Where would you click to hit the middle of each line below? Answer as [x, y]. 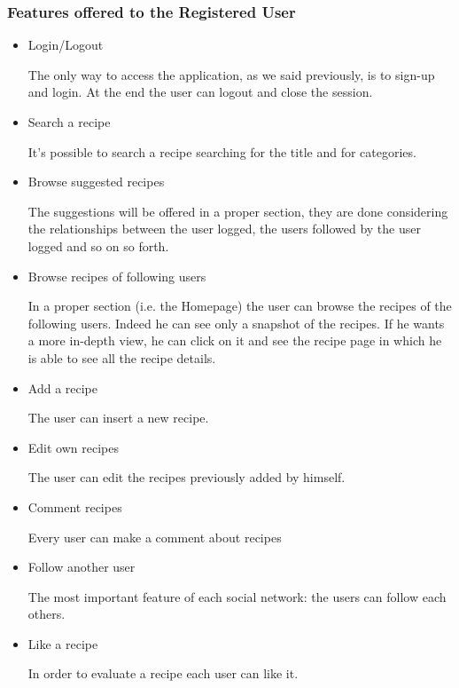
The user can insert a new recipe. [118, 418]
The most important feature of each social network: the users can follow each [237, 596]
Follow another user [82, 567]
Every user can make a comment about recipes [155, 537]
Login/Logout [66, 45]
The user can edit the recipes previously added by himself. [187, 477]
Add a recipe [63, 387]
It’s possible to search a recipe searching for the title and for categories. [222, 151]
